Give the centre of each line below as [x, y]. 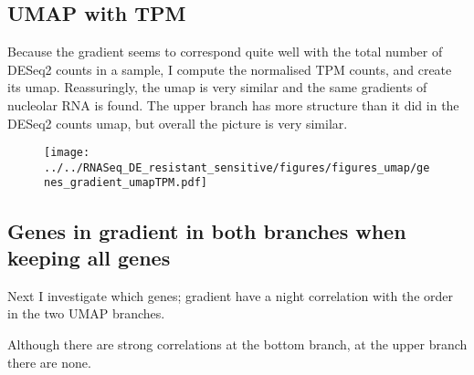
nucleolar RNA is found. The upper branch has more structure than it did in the [233, 104]
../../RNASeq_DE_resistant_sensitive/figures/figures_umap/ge [237, 167]
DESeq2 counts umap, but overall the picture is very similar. [178, 123]
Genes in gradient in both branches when [207, 230]
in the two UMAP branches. [86, 313]
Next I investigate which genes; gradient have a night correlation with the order [230, 295]
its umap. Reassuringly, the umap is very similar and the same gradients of [217, 87]
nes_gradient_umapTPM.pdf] [126, 183]
